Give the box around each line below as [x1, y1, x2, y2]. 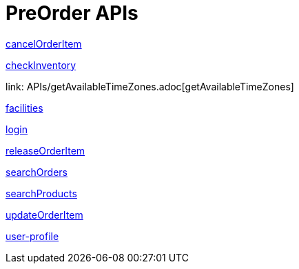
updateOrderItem [6, 208, 83, 221]
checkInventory [6, 59, 76, 71]
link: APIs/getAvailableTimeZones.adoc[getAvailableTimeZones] [6, 80, 294, 92]
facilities [6, 101, 43, 114]
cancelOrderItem [6, 37, 82, 50]
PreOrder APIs [6, 1, 138, 25]
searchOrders [6, 166, 68, 178]
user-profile [6, 230, 59, 242]
